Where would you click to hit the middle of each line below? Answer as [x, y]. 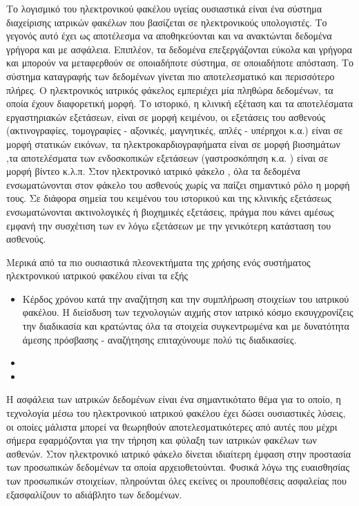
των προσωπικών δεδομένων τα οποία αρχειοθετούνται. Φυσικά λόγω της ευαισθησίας [178, 467]
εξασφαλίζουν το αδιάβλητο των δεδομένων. [94, 494]
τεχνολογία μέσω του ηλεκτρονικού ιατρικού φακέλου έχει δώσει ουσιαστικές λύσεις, [176, 413]
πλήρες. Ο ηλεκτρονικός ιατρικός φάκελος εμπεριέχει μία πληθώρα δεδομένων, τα [170, 90]
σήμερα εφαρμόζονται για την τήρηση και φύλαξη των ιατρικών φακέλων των [162, 440]
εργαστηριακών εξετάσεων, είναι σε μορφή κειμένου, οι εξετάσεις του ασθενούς [166, 116]
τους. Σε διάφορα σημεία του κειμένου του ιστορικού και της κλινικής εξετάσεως [169, 198]
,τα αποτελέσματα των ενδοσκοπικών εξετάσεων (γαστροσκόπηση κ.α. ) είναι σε [167, 157]
